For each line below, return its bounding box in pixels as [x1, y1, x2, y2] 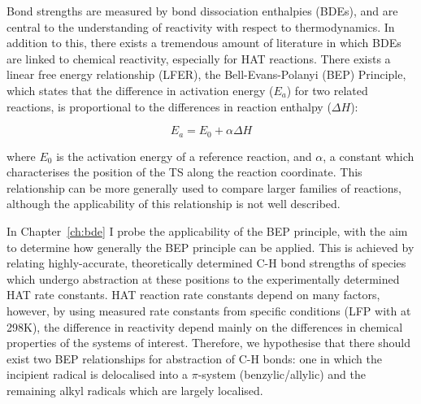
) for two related [286, 81, 368, 98]
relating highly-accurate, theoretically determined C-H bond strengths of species [7, 254, 406, 272]
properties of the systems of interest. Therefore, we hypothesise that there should [7, 334, 411, 351]
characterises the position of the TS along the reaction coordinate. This [7, 163, 362, 180]
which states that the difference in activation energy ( [7, 81, 274, 98]
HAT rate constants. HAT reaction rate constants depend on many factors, [7, 286, 380, 303]
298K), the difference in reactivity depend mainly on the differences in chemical [7, 318, 403, 335]
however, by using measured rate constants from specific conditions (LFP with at [7, 302, 411, 319]
